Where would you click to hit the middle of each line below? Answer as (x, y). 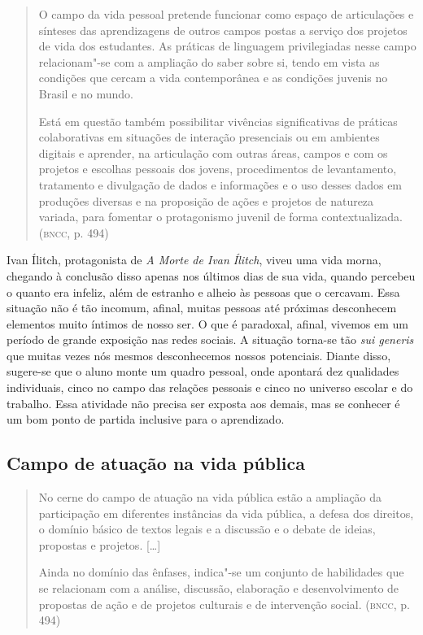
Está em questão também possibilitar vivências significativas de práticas (218, 121)
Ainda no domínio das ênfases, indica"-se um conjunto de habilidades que (221, 572)
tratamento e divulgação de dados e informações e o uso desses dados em (220, 184)
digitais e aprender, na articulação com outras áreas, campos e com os (213, 152)
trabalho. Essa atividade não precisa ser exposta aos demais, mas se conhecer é (203, 403)
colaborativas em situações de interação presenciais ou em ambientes (209, 137)
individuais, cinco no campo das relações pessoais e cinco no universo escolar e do (210, 387)
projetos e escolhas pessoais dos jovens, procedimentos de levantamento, (218, 169)
